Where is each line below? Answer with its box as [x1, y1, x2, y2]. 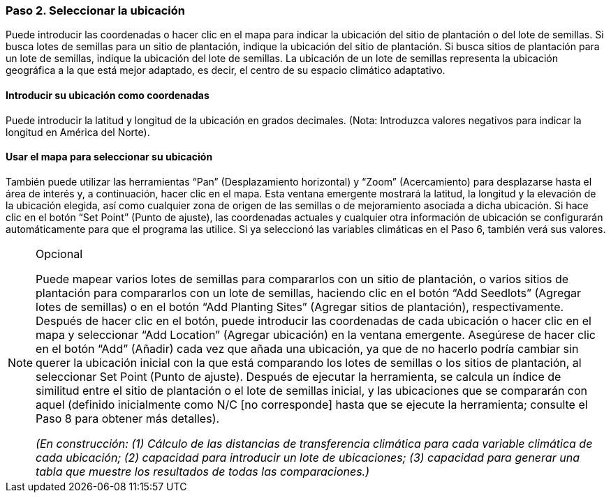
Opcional [36, 246, 83, 261]
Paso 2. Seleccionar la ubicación [6, 3, 185, 17]
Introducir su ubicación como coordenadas [6, 89, 209, 101]
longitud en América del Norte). [6, 126, 150, 138]
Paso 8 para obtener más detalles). [36, 411, 220, 425]
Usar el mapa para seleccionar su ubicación [6, 151, 213, 163]
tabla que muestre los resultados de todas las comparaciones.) [36, 464, 370, 478]
